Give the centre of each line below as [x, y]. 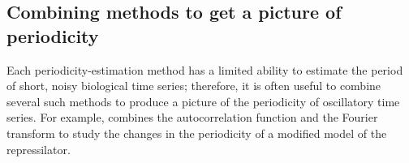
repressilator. [39, 149]
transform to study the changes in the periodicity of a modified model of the [197, 133]
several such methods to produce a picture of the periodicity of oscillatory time [203, 101]
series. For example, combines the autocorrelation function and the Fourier [192, 117]
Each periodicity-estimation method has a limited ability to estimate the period [205, 69]
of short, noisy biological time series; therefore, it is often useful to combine [194, 86]
